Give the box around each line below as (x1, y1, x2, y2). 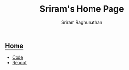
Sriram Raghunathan (61, 19, 103, 25)
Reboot (12, 60, 27, 66)
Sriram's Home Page (39, 3, 124, 15)
